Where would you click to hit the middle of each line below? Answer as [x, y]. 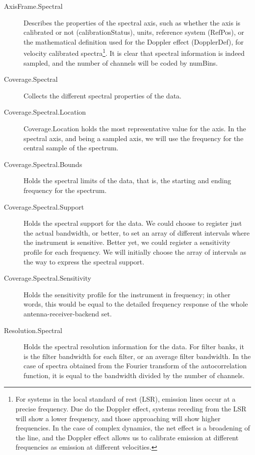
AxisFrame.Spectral [33, 6]
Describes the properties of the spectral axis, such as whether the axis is [132, 22]
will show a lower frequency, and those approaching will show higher [118, 418]
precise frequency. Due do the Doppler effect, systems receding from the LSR [131, 409]
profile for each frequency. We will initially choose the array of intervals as [135, 251]
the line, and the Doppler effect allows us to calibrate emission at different [127, 437]
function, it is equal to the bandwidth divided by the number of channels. [134, 375]
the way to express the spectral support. [84, 261]
